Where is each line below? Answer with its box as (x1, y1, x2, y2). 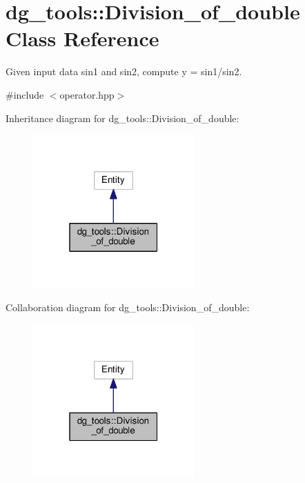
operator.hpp (59, 87, 115, 101)
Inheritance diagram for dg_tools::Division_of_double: (6, 110, 239, 125)
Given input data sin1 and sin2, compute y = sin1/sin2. (6, 64, 242, 79)
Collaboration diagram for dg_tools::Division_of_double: (6, 300, 250, 315)
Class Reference (6, 24, 159, 52)
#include (6, 87, 44, 101)
